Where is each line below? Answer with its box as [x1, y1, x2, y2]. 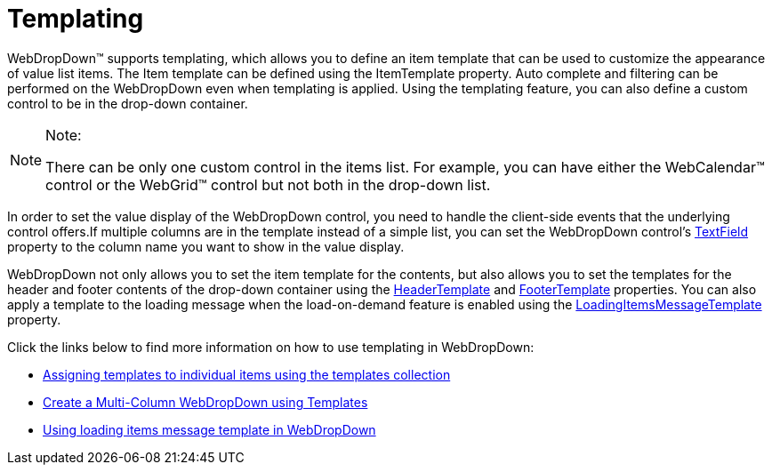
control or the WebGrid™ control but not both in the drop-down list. [45, 175, 491, 194]
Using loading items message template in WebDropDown [43, 421, 376, 437]
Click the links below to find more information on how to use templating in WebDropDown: [7, 339, 535, 355]
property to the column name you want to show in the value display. [7, 238, 405, 254]
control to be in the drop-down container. [7, 95, 248, 111]
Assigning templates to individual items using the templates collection [43, 366, 451, 382]
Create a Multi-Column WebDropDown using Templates [43, 394, 368, 410]
